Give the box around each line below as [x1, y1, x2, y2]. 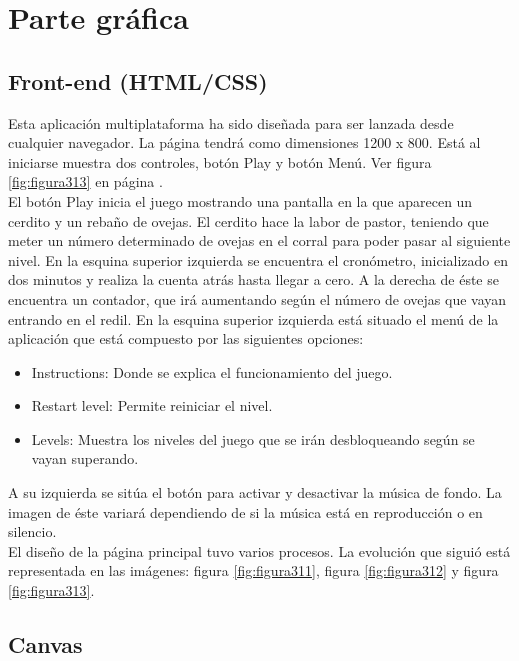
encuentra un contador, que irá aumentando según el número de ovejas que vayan [8, 288, 507, 309]
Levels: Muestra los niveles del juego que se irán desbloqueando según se [31, 428, 475, 449]
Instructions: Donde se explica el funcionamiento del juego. [31, 361, 393, 382]
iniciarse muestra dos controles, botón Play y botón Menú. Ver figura [8, 151, 432, 172]
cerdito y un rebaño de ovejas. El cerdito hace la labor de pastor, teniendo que [8, 210, 489, 231]
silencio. [8, 521, 57, 542]
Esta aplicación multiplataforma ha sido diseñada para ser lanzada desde [8, 112, 454, 133]
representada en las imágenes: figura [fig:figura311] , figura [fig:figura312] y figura [8, 560, 499, 581]
